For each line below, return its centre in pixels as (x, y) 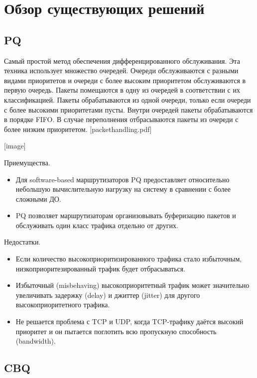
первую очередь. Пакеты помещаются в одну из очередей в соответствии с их (122, 90)
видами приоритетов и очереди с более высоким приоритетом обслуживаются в (125, 80)
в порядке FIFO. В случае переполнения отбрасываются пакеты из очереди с (121, 119)
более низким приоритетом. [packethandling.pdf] (78, 129)
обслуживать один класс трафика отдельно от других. (97, 225)
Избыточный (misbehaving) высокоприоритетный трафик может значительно (132, 285)
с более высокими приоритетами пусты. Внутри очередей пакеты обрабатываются (128, 109)
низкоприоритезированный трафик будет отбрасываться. (101, 268)
